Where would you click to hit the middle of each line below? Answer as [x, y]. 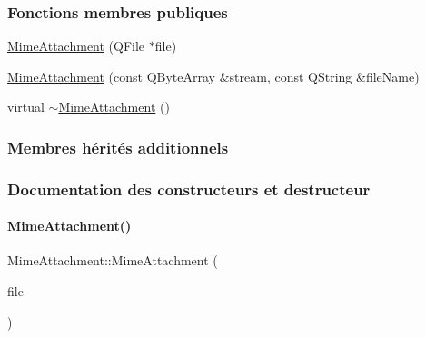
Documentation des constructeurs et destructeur [189, 189]
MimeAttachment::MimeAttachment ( [113, 260]
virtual [26, 107]
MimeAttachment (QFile [76, 46]
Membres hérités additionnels [118, 147]
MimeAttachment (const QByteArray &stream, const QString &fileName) [213, 76]
